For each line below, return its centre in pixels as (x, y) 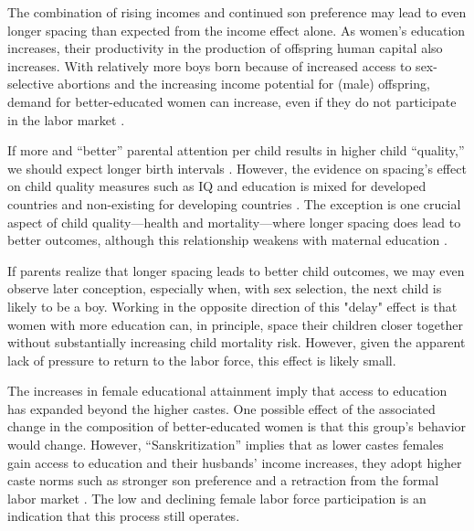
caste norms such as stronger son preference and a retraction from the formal (223, 480)
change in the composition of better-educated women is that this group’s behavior (237, 426)
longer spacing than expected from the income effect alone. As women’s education (237, 30)
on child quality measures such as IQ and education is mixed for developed (217, 186)
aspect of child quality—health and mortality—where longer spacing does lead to (234, 222)
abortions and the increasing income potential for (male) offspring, (244, 84)
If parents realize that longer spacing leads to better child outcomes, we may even (236, 270)
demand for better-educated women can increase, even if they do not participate (232, 101)
